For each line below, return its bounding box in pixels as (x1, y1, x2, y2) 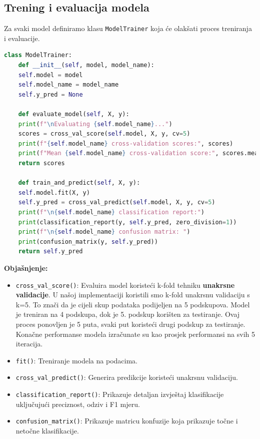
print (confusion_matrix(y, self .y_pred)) (18, 238, 158, 245)
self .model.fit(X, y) (18, 189, 90, 196)
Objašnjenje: (4, 262, 48, 273)
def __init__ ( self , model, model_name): (18, 62, 154, 69)
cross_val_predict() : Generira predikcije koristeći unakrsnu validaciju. (15, 372, 238, 382)
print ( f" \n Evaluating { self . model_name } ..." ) (18, 120, 172, 128)
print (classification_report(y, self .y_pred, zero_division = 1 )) (18, 218, 237, 226)
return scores (18, 159, 65, 167)
